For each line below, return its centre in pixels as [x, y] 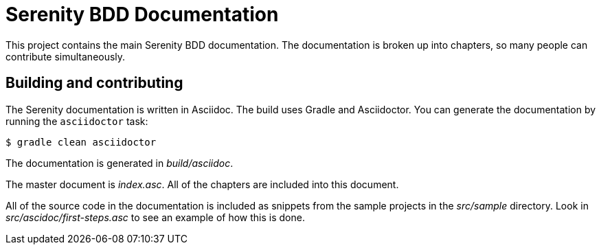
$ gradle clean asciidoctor [81, 142]
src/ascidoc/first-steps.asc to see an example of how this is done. [155, 217]
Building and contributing [94, 83]
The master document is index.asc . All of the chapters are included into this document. [202, 184]
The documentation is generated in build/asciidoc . [120, 163]
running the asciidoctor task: [77, 121]
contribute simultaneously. [66, 56]
